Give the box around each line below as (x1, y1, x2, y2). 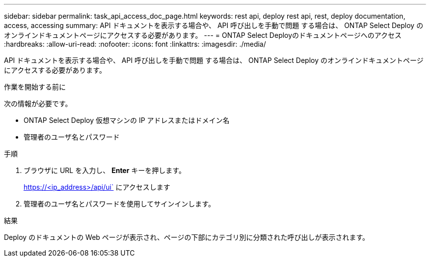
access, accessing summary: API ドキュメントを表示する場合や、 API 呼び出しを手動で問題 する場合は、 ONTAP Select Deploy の (4, 21, 424, 29)
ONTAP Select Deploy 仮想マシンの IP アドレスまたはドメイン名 (24, 116, 230, 124)
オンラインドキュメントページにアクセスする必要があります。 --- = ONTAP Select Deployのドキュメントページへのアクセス (4, 31, 402, 39)
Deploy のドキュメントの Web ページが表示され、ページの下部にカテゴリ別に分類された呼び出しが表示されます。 (4, 233, 370, 241)
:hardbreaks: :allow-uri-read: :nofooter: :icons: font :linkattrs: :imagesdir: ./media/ (4, 40, 266, 48)
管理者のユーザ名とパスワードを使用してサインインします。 (24, 200, 215, 208)
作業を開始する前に (4, 83, 66, 91)
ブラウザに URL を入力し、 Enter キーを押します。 (24, 166, 186, 174)
